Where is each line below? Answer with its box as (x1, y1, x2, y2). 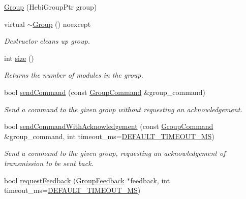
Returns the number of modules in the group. (4, 70, 143, 80)
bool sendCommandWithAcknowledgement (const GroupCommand (4, 121, 213, 131)
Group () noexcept (33, 18, 91, 29)
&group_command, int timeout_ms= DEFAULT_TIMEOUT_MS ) (4, 130, 214, 141)
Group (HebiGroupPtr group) (4, 2, 97, 12)
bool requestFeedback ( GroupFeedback (4, 175, 125, 185)
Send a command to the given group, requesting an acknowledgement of (4, 148, 226, 158)
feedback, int (130, 175, 170, 185)
